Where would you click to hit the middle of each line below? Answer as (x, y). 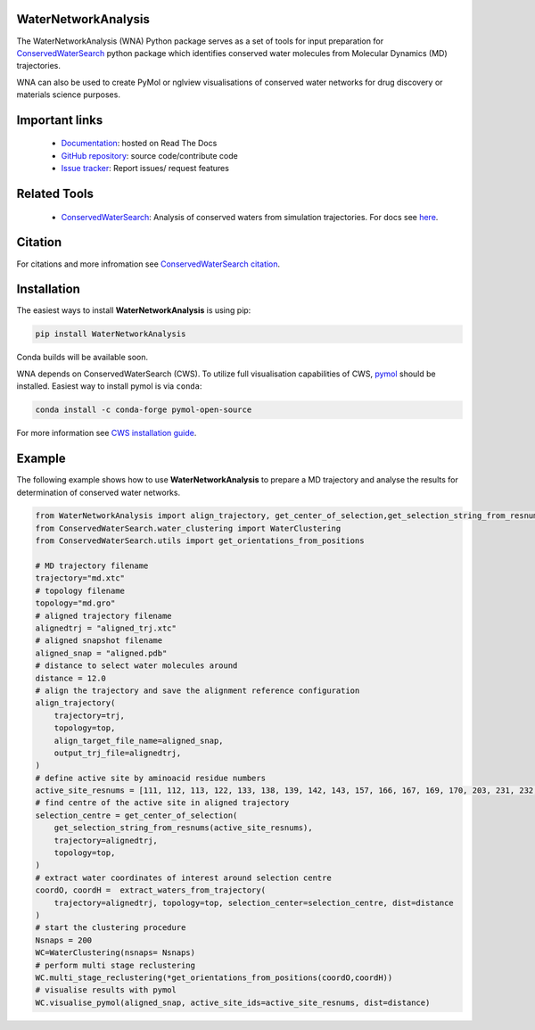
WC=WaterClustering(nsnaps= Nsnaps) (115, 953)
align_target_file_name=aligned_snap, (139, 741)
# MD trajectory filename (92, 566)
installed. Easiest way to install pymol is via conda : (109, 386)
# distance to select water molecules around (136, 666)
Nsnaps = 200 (64, 940)
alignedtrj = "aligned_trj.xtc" (106, 628)
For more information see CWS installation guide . (107, 433)
